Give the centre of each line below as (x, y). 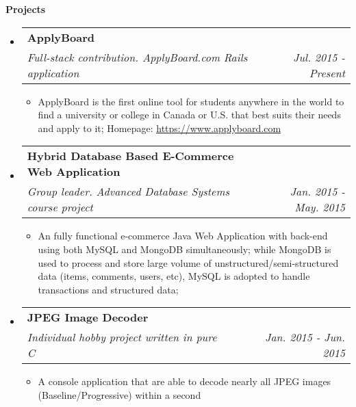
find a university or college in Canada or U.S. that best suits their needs (189, 115)
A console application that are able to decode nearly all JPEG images (185, 381)
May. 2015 (320, 207)
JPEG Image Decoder (88, 317)
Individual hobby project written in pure (122, 337)
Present (327, 73)
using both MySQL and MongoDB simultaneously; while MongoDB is (185, 249)
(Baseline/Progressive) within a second (119, 394)
